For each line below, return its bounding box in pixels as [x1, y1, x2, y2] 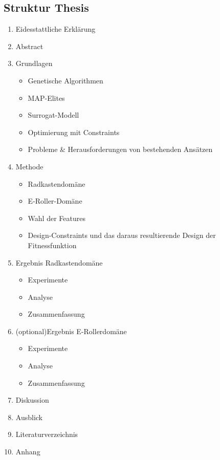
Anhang [15, 446, 40, 457]
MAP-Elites [28, 92, 65, 103]
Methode [15, 161, 43, 171]
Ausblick [15, 411, 42, 422]
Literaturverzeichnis [15, 429, 78, 440]
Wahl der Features [28, 212, 85, 223]
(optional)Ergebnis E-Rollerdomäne [15, 325, 127, 336]
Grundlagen [15, 58, 53, 69]
